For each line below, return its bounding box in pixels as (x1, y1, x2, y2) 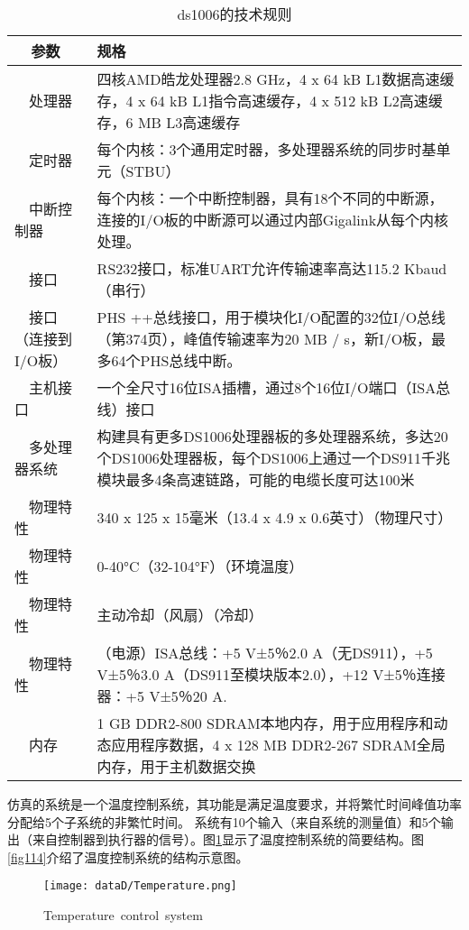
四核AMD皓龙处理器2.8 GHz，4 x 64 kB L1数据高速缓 (97, 69, 455, 89)
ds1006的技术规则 (177, 4, 292, 24)
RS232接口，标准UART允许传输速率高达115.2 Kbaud (97, 258, 447, 279)
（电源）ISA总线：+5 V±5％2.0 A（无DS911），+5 (97, 642, 433, 663)
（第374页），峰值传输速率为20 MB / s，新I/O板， (97, 328, 432, 349)
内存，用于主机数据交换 (97, 756, 256, 777)
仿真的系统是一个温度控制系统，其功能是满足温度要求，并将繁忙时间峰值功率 (7, 795, 462, 813)
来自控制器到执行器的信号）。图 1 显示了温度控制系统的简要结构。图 (32, 830, 424, 849)
